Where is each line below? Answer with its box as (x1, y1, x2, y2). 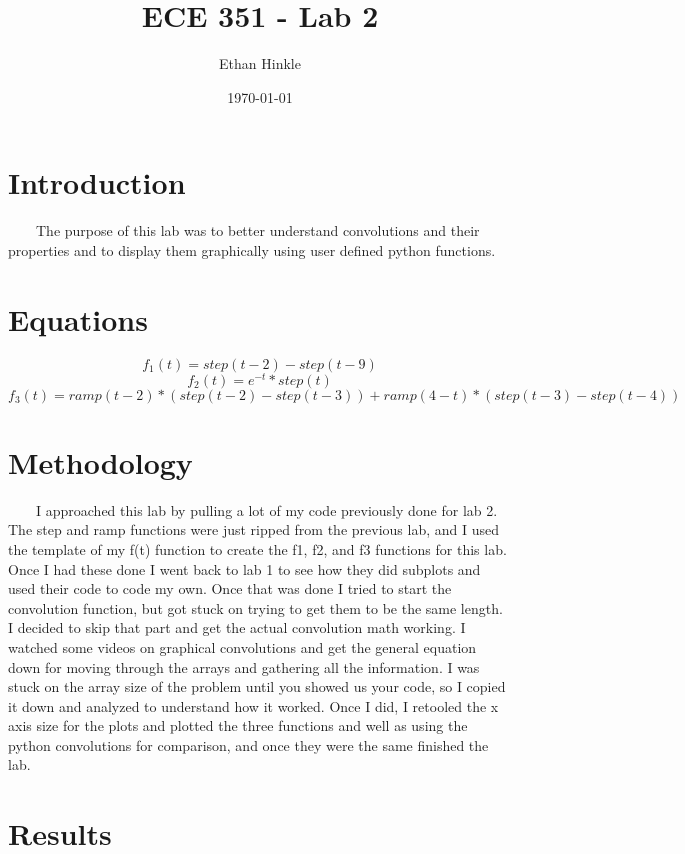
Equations (8, 298, 148, 339)
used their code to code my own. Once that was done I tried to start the (8, 578, 452, 599)
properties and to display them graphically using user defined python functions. (8, 239, 496, 260)
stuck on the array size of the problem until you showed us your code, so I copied (8, 676, 506, 697)
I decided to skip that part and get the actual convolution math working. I (8, 617, 466, 638)
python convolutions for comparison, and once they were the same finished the (8, 734, 489, 755)
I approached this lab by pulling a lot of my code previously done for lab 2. (35, 499, 498, 520)
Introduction (8, 162, 186, 203)
